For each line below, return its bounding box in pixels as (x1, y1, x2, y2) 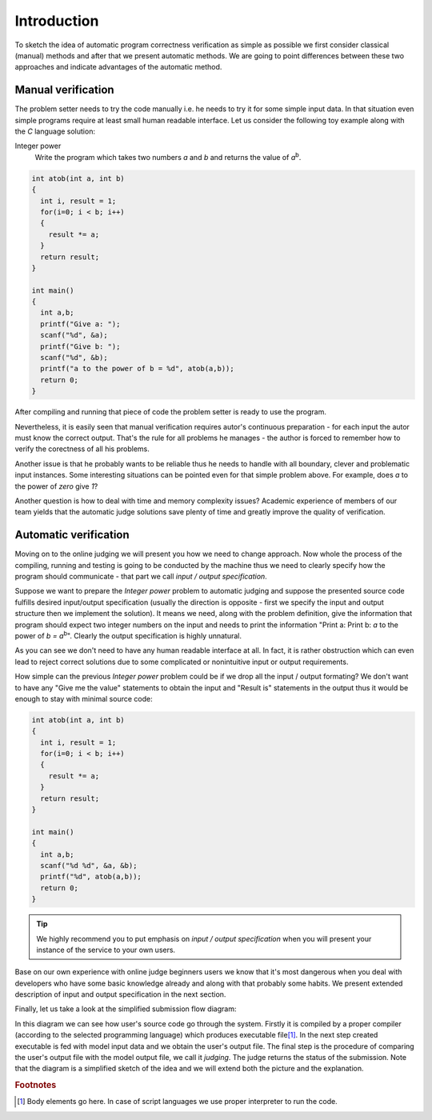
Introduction (14, 12, 99, 30)
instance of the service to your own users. (36, 945, 176, 954)
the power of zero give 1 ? (14, 481, 98, 491)
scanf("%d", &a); (40, 330, 108, 340)
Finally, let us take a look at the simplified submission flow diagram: (14, 1004, 237, 1014)
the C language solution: (14, 126, 96, 136)
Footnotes (14, 1080, 57, 1091)
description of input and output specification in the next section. (14, 990, 226, 999)
